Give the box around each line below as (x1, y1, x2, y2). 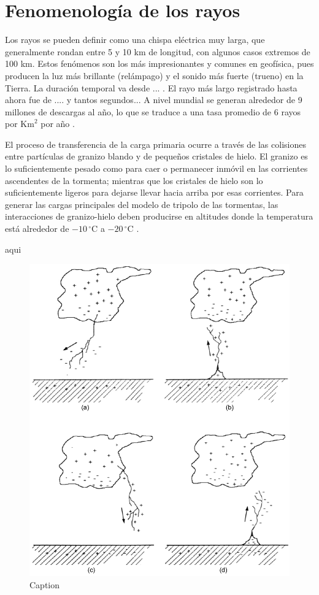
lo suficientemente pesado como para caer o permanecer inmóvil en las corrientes (5, 162, 308, 175)
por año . (40, 117, 75, 130)
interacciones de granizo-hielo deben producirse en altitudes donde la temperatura (5, 210, 313, 223)
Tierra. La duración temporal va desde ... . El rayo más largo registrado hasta (5, 81, 298, 94)
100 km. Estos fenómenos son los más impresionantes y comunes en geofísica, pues (5, 57, 314, 70)
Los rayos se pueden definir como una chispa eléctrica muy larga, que (5, 33, 265, 46)
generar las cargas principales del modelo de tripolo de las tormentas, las (5, 198, 279, 210)
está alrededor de (5, 222, 69, 235)
